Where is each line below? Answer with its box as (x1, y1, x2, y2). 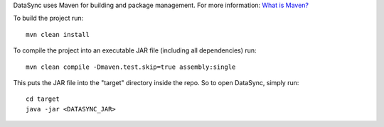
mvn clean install (26, 31, 90, 38)
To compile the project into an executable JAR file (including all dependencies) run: (13, 46, 257, 55)
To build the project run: (13, 14, 84, 23)
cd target (26, 95, 60, 103)
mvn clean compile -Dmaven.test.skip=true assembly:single (26, 62, 236, 71)
